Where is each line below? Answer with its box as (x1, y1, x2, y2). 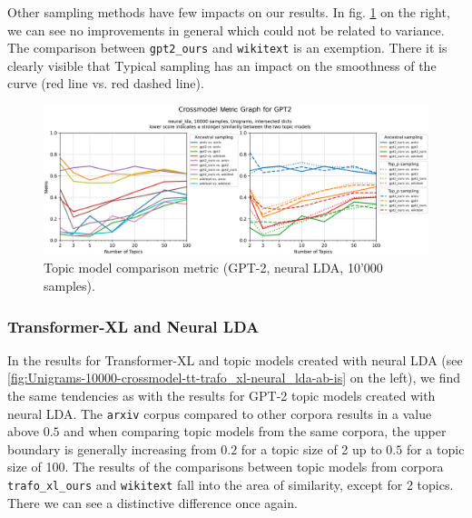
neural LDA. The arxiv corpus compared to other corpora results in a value (7, 403, 432, 423)
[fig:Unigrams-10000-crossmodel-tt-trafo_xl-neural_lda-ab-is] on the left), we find (7, 368, 461, 387)
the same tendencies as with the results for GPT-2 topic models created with (7, 386, 436, 405)
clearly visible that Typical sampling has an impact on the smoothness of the (7, 55, 437, 75)
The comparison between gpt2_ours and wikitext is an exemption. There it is (7, 38, 447, 57)
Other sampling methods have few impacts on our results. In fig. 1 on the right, (7, 3, 450, 21)
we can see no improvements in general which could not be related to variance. (7, 20, 445, 39)
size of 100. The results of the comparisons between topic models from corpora (7, 457, 444, 476)
